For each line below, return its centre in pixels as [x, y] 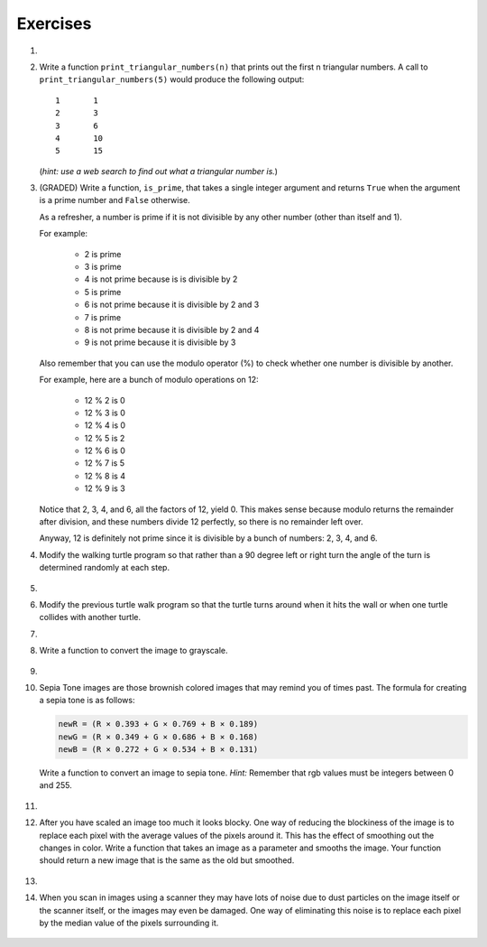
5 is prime [103, 292]
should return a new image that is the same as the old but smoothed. [167, 860]
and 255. [55, 785]
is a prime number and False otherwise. [115, 200]
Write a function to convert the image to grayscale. [134, 651]
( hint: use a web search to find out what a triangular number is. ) [159, 171]
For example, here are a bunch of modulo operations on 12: [149, 380]
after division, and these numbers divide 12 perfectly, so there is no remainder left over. [202, 522]
